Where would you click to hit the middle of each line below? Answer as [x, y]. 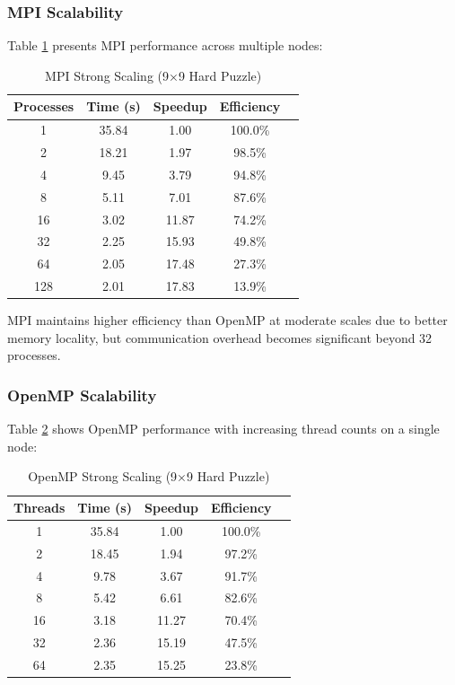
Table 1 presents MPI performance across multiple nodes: [165, 45]
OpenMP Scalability [82, 395]
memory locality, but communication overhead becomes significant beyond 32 [220, 337]
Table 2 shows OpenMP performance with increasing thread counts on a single [223, 429]
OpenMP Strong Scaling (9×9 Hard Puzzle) [149, 476]
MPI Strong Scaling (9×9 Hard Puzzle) [153, 75]
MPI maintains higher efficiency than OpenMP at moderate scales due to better [227, 320]
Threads [39, 508]
